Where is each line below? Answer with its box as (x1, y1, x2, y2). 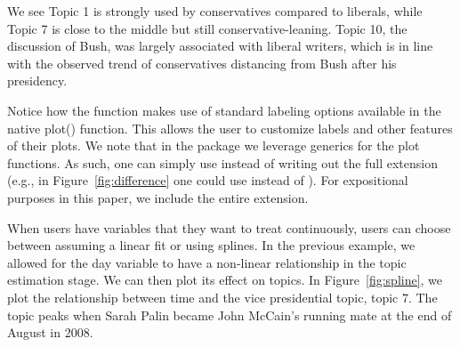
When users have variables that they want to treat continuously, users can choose (7, 218, 451, 237)
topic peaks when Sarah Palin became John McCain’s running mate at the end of (7, 305, 452, 324)
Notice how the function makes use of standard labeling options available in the (7, 101, 441, 119)
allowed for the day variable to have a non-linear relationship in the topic (7, 253, 407, 271)
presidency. (7, 71, 68, 90)
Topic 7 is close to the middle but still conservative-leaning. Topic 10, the (7, 19, 408, 37)
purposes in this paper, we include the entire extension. (7, 188, 309, 206)
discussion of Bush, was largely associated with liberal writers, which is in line (7, 36, 433, 55)
